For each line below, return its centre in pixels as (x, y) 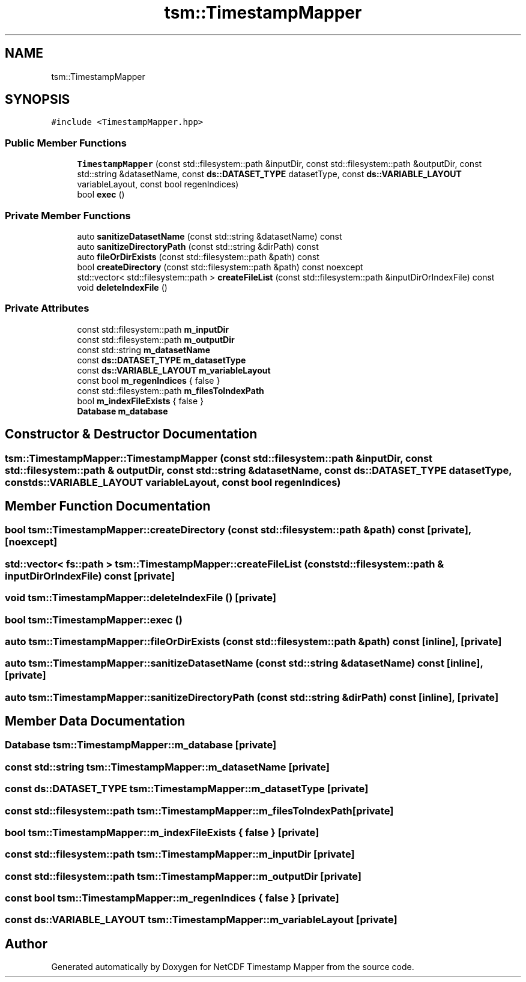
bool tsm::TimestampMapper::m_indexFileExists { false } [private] (162, 832)
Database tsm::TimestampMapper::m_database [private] (141, 745)
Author (26, 944)
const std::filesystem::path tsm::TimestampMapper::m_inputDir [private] (180, 854)
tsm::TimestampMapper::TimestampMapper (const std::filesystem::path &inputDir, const (219, 458)
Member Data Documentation (95, 721)
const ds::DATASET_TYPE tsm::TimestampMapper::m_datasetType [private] (187, 789)
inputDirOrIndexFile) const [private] (90, 576)
